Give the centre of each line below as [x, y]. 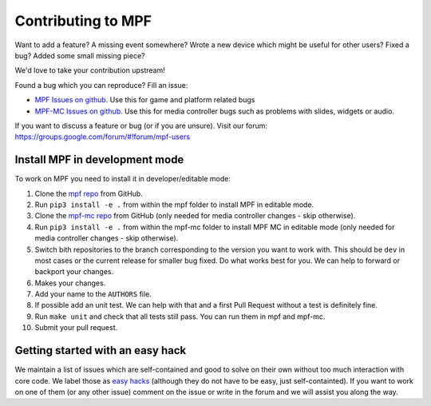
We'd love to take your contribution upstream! [90, 70]
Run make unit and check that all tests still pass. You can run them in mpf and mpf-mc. [180, 316]
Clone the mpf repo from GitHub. [89, 193]
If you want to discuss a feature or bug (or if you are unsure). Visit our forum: [141, 125]
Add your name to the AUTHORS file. [93, 294]
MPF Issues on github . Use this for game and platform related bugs [145, 100]
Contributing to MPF [83, 21]
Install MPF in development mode [99, 160]
